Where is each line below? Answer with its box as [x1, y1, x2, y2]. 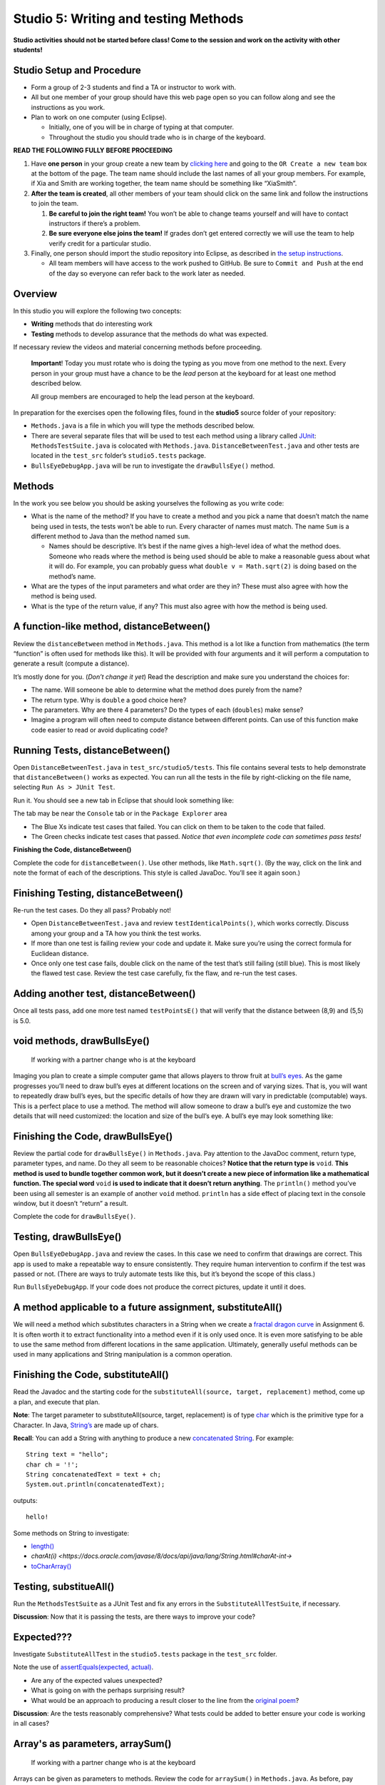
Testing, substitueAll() [13, 1580, 115, 1592]
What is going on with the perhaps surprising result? [31, 1686, 185, 1695]
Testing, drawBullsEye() [13, 1231, 122, 1243]
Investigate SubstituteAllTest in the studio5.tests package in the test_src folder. [13, 1650, 277, 1659]
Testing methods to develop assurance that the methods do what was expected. [31, 329, 269, 338]
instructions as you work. [31, 103, 106, 111]
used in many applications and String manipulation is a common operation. [13, 1350, 232, 1359]
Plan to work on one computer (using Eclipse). [31, 113, 167, 121]
